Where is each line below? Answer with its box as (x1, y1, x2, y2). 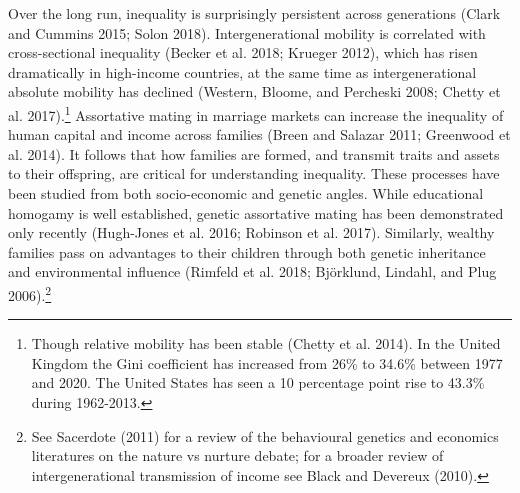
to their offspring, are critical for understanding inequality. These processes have (8, 163, 500, 184)
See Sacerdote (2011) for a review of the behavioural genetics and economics (31, 425, 499, 446)
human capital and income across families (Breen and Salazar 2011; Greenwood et (8, 124, 511, 145)
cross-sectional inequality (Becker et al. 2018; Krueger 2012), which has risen (8, 42, 478, 63)
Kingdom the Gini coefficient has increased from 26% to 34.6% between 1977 (31, 352, 503, 373)
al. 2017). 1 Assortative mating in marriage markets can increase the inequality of (8, 101, 504, 125)
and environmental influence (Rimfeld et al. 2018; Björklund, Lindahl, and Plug (8, 261, 497, 282)
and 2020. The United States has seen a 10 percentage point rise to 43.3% (31, 372, 485, 393)
